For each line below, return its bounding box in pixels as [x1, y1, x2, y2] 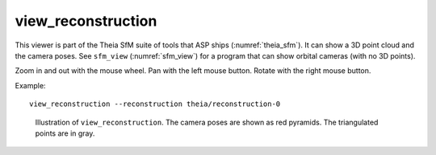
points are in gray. [35, 128, 95, 138]
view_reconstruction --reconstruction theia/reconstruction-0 [29, 100, 281, 108]
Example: [15, 80, 46, 90]
